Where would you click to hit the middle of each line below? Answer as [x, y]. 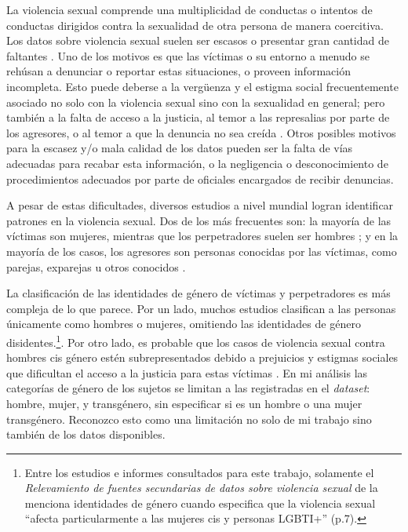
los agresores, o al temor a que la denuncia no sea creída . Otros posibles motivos [201, 132]
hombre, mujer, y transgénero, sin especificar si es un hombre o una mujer [184, 403]
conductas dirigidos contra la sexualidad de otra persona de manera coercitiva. [195, 25]
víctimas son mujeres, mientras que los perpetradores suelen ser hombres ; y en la [202, 236]
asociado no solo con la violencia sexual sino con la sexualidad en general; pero [196, 102]
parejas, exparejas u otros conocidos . [96, 266]
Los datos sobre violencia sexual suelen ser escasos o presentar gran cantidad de [198, 40]
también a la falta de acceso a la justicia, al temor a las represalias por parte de [198, 117]
